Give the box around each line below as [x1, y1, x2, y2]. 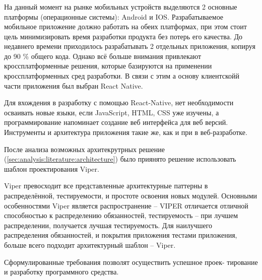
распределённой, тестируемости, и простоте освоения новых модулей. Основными [4, 190, 257, 201]
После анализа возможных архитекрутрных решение [4, 144, 165, 154]
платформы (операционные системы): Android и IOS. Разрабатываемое [4, 11, 224, 22]
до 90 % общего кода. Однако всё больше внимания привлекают [4, 50, 202, 61]
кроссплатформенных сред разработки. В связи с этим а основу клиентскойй [4, 71, 239, 81]
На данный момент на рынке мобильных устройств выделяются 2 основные [4, 1, 237, 12]
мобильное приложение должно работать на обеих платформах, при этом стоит [4, 21, 247, 32]
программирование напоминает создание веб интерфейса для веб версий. [4, 117, 228, 127]
